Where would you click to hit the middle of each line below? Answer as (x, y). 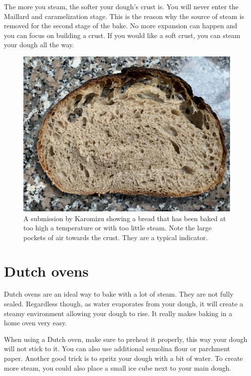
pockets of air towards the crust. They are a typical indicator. (116, 237)
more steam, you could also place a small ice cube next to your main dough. (118, 367)
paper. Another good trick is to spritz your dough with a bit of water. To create (124, 358)
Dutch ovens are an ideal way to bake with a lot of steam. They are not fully (119, 294)
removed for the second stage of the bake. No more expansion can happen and (121, 26)
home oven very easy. (36, 323)
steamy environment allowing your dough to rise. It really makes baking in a (118, 313)
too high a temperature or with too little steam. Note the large (117, 228)
